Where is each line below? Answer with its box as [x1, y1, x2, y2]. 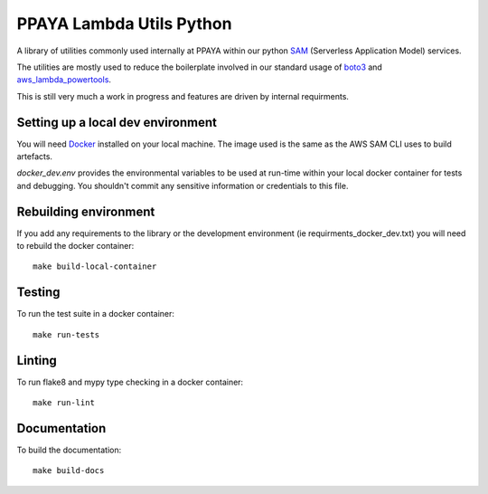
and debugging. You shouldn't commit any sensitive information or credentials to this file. [16, 180, 349, 191]
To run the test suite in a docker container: [16, 309, 175, 319]
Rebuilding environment [16, 204, 155, 219]
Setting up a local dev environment [16, 114, 217, 130]
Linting [16, 353, 58, 368]
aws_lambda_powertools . [16, 74, 112, 85]
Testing [16, 285, 61, 300]
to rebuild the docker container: [16, 241, 135, 252]
